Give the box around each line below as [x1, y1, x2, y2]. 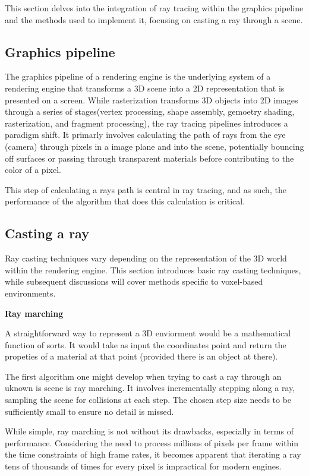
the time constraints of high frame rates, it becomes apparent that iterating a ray [5, 448, 301, 461]
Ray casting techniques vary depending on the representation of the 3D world [5, 252, 287, 264]
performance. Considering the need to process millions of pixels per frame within [5, 436, 299, 449]
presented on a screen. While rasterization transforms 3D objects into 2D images [5, 93, 298, 106]
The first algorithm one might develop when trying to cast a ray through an [5, 370, 282, 382]
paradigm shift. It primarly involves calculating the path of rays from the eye [5, 128, 286, 141]
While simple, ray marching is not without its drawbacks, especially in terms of [5, 425, 294, 437]
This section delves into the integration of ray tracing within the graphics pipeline [5, 2, 304, 14]
